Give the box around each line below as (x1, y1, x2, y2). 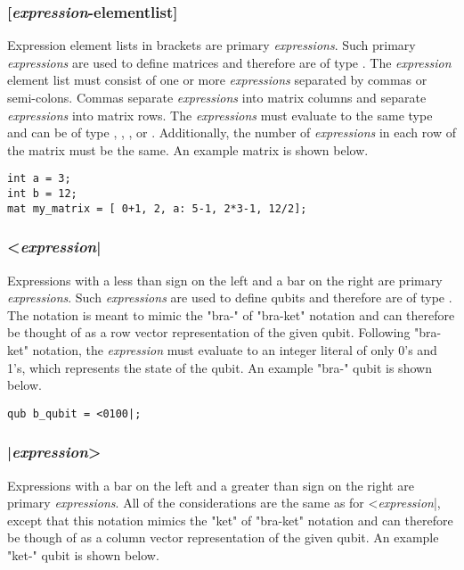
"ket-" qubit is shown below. (7, 545, 159, 564)
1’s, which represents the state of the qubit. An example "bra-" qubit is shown (7, 358, 432, 376)
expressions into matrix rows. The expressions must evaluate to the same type (7, 105, 433, 124)
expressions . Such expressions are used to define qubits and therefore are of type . (7, 288, 452, 307)
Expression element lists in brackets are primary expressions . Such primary (7, 36, 416, 54)
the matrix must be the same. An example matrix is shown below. (7, 140, 369, 159)
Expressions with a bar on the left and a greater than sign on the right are (7, 475, 414, 494)
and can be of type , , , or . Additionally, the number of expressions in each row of (7, 123, 456, 142)
